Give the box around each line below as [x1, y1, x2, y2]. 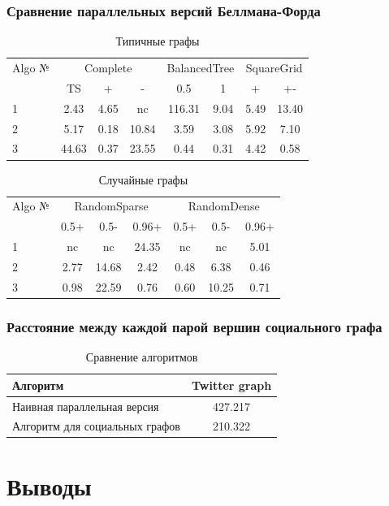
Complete [84, 59, 132, 76]
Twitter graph [191, 376, 272, 393]
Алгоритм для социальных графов [12, 417, 180, 435]
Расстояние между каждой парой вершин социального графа [6, 316, 383, 336]
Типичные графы [115, 32, 200, 50]
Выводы [6, 469, 92, 502]
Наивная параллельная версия [12, 397, 159, 414]
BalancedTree [166, 59, 235, 76]
